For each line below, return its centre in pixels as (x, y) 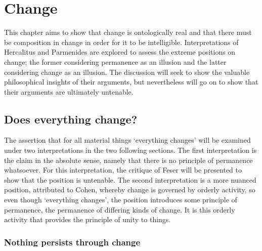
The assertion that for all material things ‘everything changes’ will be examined (127, 140)
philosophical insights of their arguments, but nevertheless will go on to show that (131, 82)
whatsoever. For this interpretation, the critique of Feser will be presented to (123, 170)
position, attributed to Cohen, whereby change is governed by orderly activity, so (130, 190)
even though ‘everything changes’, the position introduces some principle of (121, 200)
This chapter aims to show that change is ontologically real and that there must (128, 32)
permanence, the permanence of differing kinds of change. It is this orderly (120, 209)
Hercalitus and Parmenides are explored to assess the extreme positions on (120, 52)
